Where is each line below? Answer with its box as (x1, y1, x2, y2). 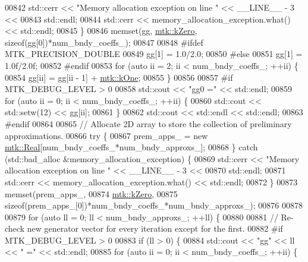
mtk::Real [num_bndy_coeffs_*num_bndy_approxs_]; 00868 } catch (5, 141, 258, 153)
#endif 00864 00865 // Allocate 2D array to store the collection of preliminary (5, 117, 292, 130)
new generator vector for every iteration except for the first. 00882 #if (27, 222, 283, 235)
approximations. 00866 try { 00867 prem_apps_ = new (5, 129, 208, 141)
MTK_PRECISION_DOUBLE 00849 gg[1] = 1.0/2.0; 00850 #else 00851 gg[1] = (5, 48, 303, 60)
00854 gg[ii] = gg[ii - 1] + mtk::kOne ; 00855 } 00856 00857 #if (5, 71, 233, 83)
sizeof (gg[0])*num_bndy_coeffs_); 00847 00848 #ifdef (5, 36, 203, 48)
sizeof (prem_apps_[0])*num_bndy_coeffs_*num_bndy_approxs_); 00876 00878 (5, 199, 303, 212)
